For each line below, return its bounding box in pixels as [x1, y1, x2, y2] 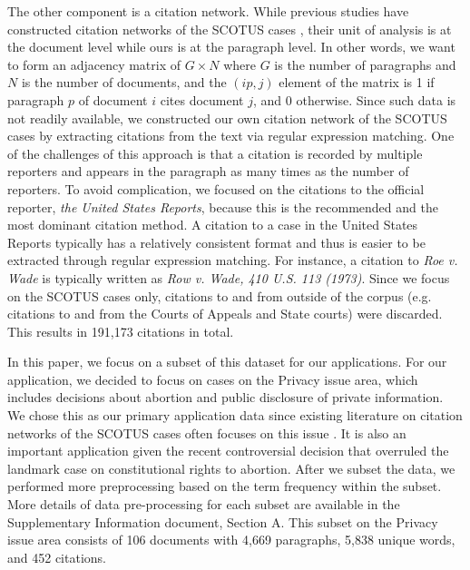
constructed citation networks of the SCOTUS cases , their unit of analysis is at [7, 19, 452, 38]
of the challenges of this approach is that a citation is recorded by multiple [7, 143, 423, 162]
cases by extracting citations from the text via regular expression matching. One [7, 126, 455, 145]
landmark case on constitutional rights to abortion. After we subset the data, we [7, 458, 455, 477]
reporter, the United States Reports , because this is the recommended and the [7, 197, 438, 216]
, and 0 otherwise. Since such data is [253, 90, 456, 109]
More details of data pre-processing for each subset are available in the [7, 495, 400, 514]
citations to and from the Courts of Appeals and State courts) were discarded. [7, 304, 443, 323]
